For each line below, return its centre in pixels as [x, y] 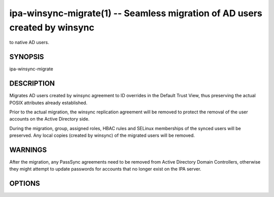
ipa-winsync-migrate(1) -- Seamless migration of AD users [136, 13]
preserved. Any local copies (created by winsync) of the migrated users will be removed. [102, 135]
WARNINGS [28, 150]
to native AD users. [29, 43]
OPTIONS [25, 184]
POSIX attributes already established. [48, 103]
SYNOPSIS [27, 57]
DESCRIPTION [32, 84]
